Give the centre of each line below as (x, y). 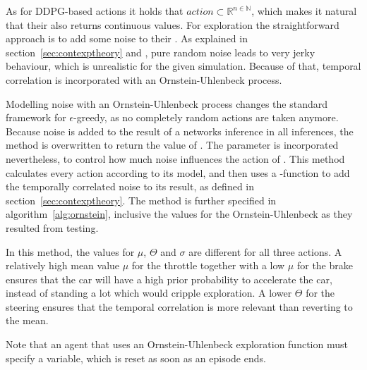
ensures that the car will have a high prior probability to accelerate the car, (169, 279)
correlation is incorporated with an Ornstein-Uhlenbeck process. (144, 79)
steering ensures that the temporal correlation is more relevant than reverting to (179, 306)
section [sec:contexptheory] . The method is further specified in (141, 200)
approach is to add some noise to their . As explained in (127, 38)
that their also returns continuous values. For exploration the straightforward (173, 24)
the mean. (27, 320)
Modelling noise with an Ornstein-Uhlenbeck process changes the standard (167, 103)
